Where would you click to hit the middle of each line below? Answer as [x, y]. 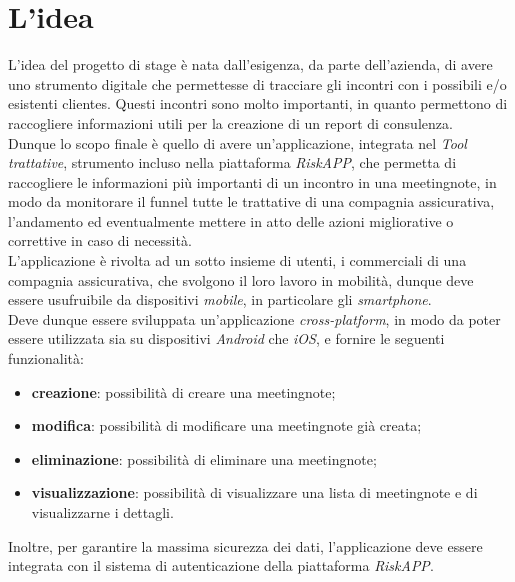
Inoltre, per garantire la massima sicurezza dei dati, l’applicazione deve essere [245, 545]
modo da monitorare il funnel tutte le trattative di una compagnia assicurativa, [251, 201]
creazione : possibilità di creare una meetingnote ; [183, 391]
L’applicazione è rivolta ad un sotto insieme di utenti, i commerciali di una [237, 260]
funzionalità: [46, 358]
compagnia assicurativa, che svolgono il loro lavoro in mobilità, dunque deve [241, 279]
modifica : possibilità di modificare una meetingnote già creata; [226, 425]
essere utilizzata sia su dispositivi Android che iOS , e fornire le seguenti [226, 338]
